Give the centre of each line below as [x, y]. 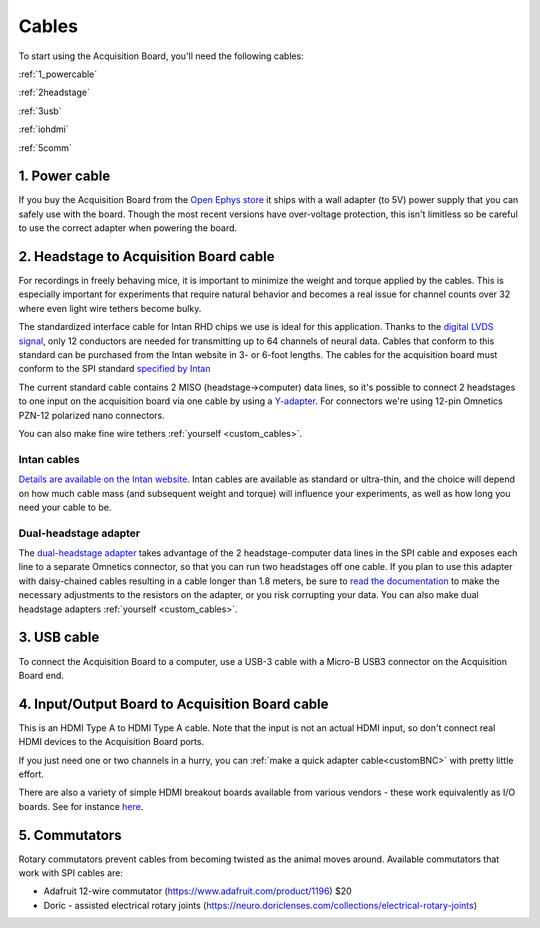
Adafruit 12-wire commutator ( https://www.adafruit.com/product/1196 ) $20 [197, 891]
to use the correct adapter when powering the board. [128, 228]
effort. [31, 774]
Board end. [41, 675]
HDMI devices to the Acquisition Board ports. [111, 742]
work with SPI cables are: [71, 873]
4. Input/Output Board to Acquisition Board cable [173, 703]
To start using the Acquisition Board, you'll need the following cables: [161, 56]
